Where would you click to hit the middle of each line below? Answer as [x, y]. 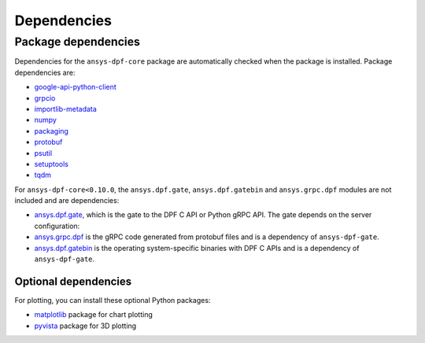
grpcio [45, 98]
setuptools [51, 164]
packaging [51, 131]
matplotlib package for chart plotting [94, 315]
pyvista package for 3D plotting [85, 326]
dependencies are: [45, 72]
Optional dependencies [73, 281]
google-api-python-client [76, 87]
